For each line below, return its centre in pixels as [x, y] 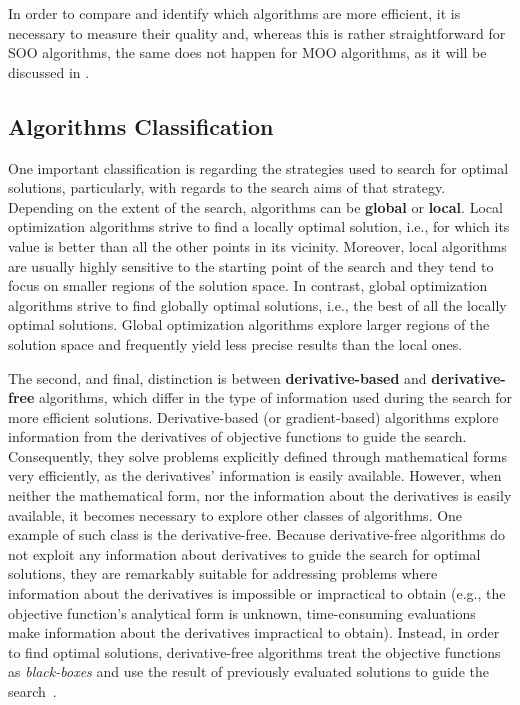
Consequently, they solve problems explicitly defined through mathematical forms [257, 455]
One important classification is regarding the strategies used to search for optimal [258, 167]
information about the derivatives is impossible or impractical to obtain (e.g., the [257, 593]
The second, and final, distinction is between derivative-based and [217, 377]
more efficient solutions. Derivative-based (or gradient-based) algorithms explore [253, 416]
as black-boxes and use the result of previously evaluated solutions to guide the [248, 671]
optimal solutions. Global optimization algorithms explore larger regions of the [249, 324]
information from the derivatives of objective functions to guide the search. [237, 436]
